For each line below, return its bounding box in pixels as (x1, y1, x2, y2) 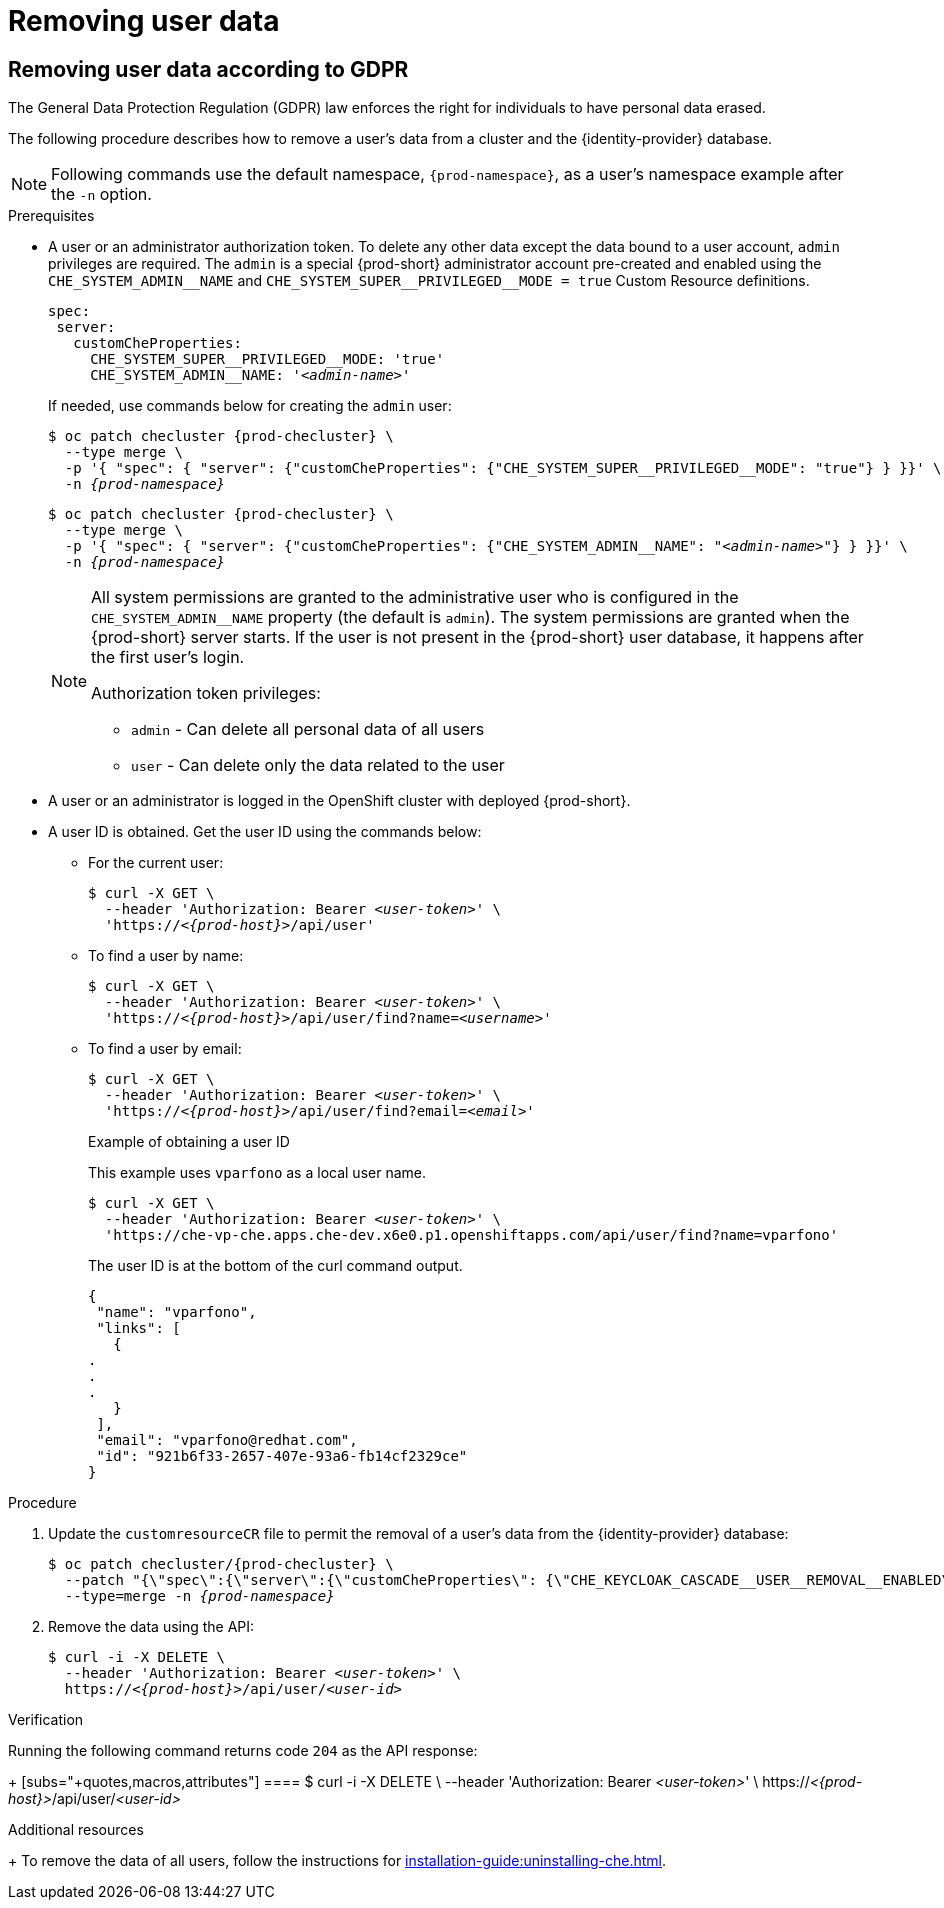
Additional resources (8, 1821, 144, 1839)
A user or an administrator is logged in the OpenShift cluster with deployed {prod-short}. (48, 792, 631, 810)
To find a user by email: (88, 1040, 242, 1058)
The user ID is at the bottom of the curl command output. (88, 1257, 463, 1275)
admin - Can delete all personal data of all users (131, 719, 485, 740)
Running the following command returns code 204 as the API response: (8, 1742, 478, 1760)
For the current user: (88, 854, 224, 872)
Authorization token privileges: (91, 683, 321, 704)
